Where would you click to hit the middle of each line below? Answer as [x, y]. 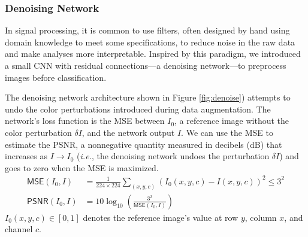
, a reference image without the [232, 121]
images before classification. [56, 77]
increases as [26, 156]
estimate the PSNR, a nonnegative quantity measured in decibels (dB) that [144, 144]
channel [19, 229]
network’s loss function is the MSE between [85, 121]
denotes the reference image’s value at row [161, 217]
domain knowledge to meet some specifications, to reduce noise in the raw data [150, 42]
